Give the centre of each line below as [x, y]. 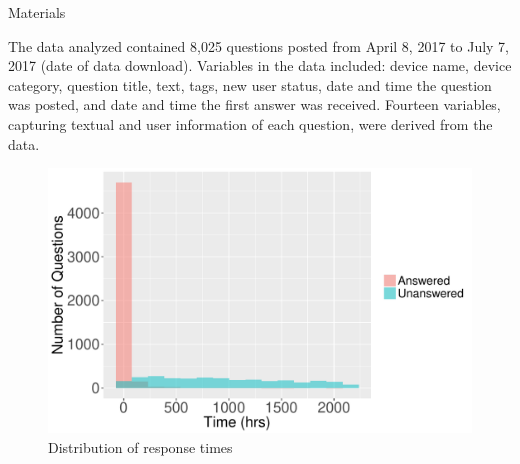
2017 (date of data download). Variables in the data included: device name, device [260, 65]
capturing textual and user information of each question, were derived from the [250, 123]
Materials [37, 12]
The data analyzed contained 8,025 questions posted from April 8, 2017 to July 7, [259, 45]
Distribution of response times [140, 446]
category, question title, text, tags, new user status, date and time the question [250, 84]
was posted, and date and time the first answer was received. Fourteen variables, [254, 104]
